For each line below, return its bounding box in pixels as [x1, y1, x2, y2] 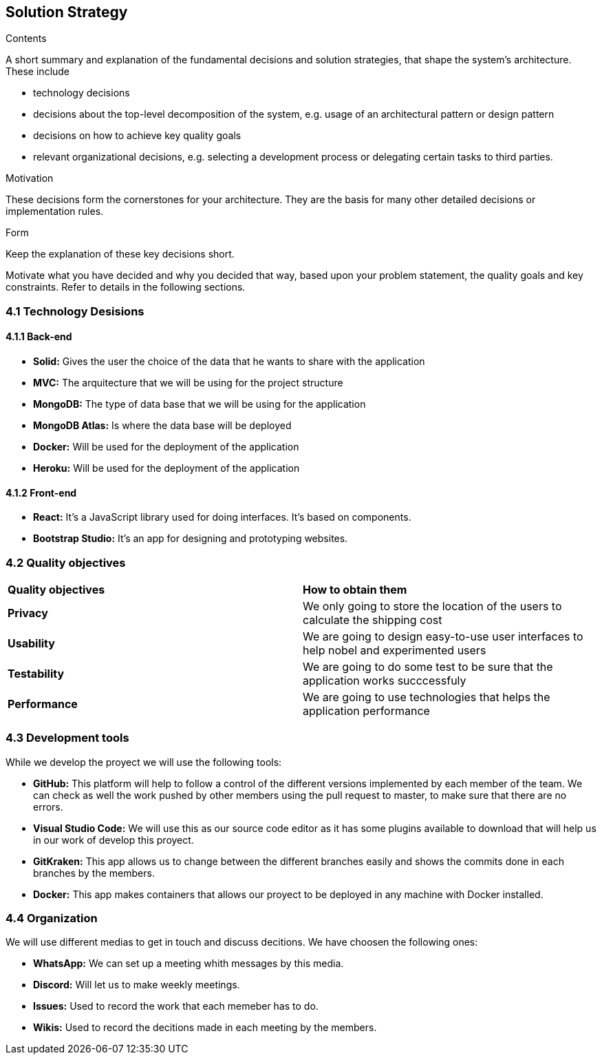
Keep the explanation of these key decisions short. [6, 248, 235, 260]
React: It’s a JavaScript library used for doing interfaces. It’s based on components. [33, 511, 411, 523]
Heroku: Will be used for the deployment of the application [33, 462, 300, 475]
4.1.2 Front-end [6, 486, 77, 499]
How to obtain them [303, 582, 407, 596]
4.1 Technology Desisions [6, 304, 144, 318]
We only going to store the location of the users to [303, 599, 562, 613]
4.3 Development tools [6, 731, 129, 745]
